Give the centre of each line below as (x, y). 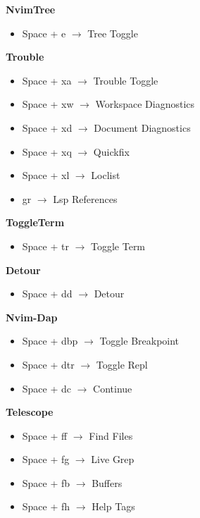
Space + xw (48, 104)
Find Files (111, 435)
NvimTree (31, 9)
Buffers (107, 482)
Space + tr (45, 246)
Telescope (30, 412)
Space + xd (47, 127)
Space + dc (47, 388)
